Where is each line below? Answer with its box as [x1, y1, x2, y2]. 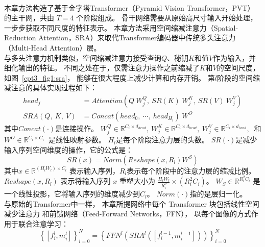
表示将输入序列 [60, 176, 111, 186]
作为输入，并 [213, 52, 256, 63]
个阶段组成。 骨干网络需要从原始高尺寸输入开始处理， [76, 12, 257, 23]
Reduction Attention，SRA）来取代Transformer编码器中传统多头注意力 [4, 32, 236, 43]
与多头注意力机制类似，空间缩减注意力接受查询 [4, 52, 161, 63]
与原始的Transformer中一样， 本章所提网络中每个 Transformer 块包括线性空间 [4, 198, 259, 209]
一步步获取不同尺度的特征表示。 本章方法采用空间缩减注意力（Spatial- [4, 22, 238, 33]
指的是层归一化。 [189, 188, 247, 199]
